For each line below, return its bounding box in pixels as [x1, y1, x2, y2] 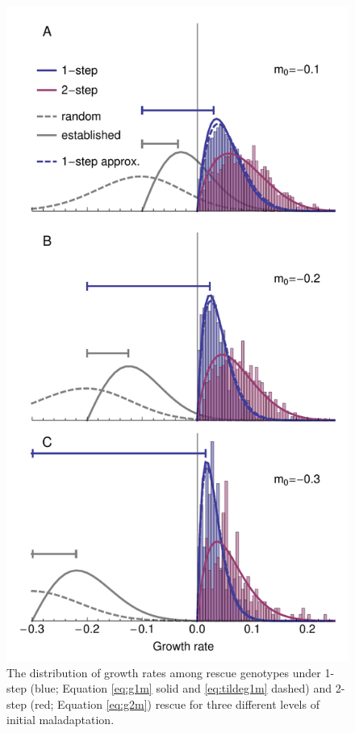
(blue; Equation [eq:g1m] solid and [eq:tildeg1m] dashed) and [30, 680, 332, 697]
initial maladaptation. [6, 711, 115, 728]
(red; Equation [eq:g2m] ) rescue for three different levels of [30, 695, 319, 712]
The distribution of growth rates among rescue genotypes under [6, 663, 321, 680]
